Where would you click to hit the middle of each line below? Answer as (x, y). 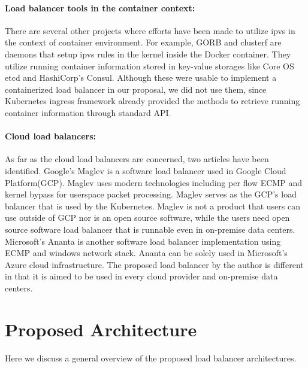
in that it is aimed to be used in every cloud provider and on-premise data (141, 276)
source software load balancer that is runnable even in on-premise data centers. (150, 229)
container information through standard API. (88, 112)
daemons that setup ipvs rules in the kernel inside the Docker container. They (148, 54)
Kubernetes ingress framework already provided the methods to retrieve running (153, 101)
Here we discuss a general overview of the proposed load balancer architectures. (151, 358)
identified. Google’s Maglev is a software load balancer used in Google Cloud (146, 170)
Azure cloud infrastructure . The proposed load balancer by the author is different (154, 264)
